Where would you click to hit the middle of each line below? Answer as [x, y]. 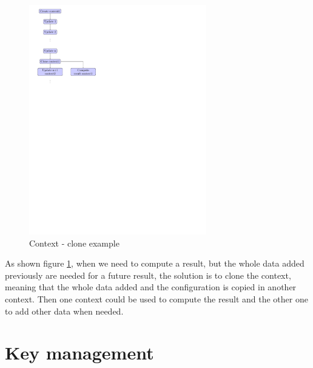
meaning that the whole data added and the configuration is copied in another [151, 287]
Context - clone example [74, 243]
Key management [79, 353]
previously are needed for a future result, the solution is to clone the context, [148, 275]
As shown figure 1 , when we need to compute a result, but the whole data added [155, 263]
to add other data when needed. [64, 311]
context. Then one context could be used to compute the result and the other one [156, 298]
